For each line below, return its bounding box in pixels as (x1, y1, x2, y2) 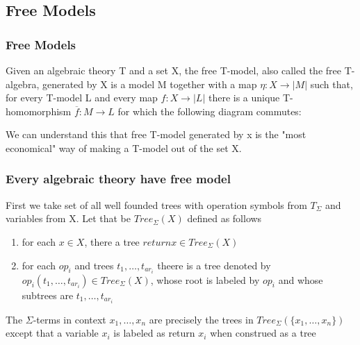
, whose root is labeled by (150, 272, 260, 287)
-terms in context (33, 312, 106, 326)
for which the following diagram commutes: (117, 103, 302, 118)
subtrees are (22, 287, 74, 302)
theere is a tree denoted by (157, 258, 271, 272)
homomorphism (6, 103, 72, 118)
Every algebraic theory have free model (6, 170, 231, 187)
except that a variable (6, 326, 99, 340)
